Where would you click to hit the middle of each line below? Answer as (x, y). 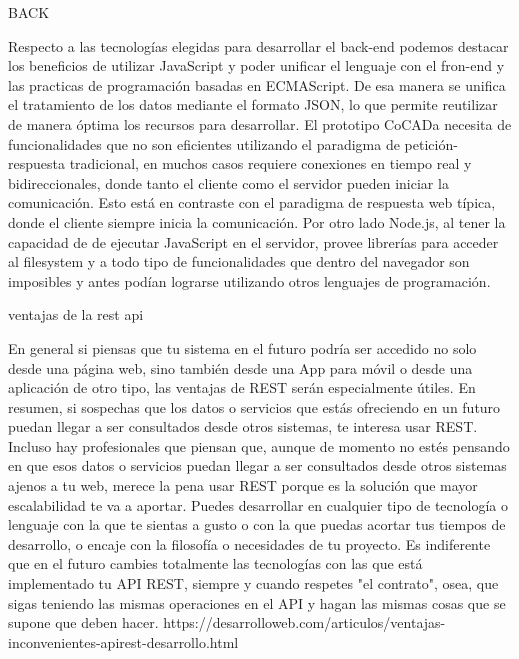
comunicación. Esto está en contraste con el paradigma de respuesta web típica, (252, 202)
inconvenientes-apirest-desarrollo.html (123, 641)
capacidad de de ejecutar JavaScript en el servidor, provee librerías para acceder (253, 241)
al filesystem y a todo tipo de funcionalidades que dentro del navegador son (239, 261)
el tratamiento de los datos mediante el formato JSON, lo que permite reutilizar (253, 104)
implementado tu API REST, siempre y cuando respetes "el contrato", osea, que (253, 583)
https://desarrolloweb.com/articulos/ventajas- (304, 622)
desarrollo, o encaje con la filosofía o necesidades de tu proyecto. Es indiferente (249, 543)
